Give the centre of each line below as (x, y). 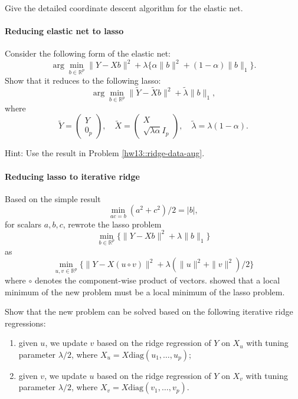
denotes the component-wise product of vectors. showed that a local (157, 280)
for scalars (23, 224)
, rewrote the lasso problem (112, 224)
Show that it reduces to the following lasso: (83, 80)
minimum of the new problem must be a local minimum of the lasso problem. (145, 291)
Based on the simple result (53, 198)
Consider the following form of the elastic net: (88, 53)
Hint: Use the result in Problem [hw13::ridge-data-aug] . (105, 153)
